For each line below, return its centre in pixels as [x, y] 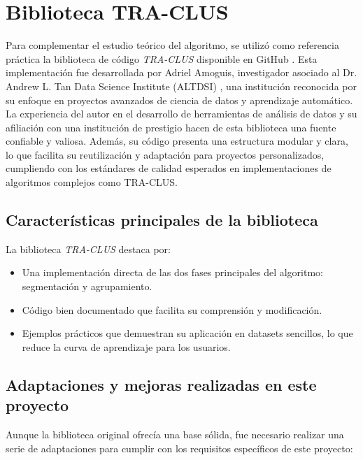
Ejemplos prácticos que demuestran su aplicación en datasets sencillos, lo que [187, 333]
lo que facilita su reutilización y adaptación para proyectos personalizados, [165, 154]
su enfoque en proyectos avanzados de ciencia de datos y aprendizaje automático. [179, 100]
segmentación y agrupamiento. [87, 286]
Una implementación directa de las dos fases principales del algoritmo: [173, 272]
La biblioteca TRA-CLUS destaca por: [88, 249]
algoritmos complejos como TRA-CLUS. [92, 182]
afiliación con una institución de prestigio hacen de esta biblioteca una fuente [171, 127]
